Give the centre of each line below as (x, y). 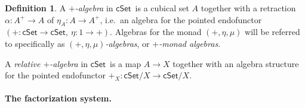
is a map (126, 63)
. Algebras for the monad (156, 32)
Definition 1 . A (36, 8)
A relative (23, 63)
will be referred (272, 32)
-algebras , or (127, 43)
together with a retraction (248, 8)
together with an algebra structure (236, 63)
